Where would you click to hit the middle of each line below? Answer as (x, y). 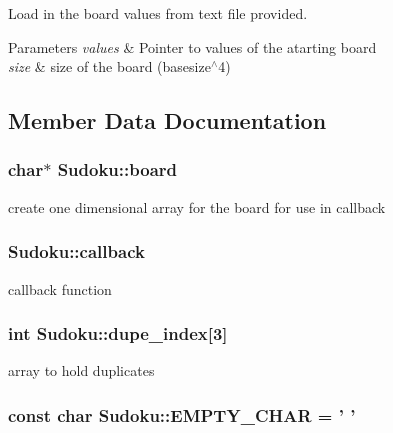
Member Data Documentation (167, 120)
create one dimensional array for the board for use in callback (197, 206)
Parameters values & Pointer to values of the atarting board (192, 46)
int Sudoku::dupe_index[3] (118, 333)
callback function (60, 288)
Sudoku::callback (76, 251)
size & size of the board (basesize (109, 66)
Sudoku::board (117, 169)
